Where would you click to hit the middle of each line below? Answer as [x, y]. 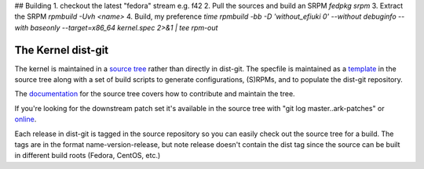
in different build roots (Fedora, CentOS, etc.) [88, 156]
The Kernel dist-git [62, 50]
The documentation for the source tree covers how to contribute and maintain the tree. [155, 94]
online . [26, 119]
